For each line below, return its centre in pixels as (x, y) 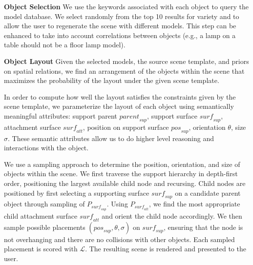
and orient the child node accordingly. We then (172, 215)
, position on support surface (126, 127)
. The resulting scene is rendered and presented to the (166, 249)
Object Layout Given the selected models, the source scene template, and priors (126, 61)
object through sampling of (44, 204)
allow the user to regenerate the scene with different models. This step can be (120, 26)
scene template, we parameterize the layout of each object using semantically (119, 106)
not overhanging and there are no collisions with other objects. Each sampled (119, 239)
